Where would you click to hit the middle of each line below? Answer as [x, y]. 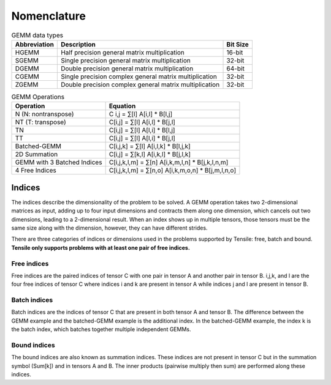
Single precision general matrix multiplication [126, 60]
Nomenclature [48, 16]
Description [78, 44]
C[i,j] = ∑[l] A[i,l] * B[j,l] [142, 122]
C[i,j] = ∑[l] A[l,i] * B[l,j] [142, 130]
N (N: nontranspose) [44, 114]
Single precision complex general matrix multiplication [139, 77]
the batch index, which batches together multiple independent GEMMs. [101, 329]
